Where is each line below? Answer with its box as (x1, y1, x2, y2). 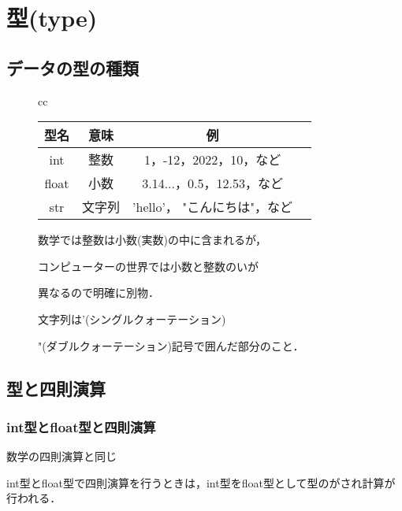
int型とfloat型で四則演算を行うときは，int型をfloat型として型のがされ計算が (6, 474, 396, 491)
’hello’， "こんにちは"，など (132, 198, 293, 217)
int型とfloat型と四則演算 (6, 417, 156, 436)
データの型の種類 (6, 55, 139, 80)
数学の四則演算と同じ (6, 448, 117, 465)
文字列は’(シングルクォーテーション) (38, 310, 226, 327)
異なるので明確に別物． (38, 284, 159, 301)
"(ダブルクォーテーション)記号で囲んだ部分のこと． (38, 337, 304, 354)
